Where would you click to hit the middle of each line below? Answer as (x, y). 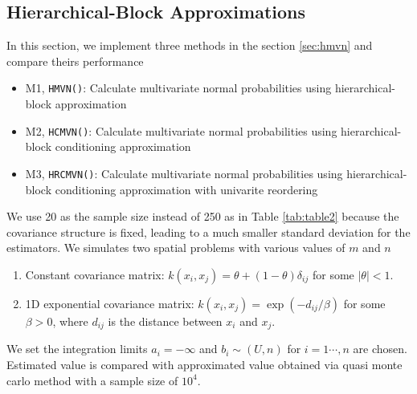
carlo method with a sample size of (92, 380)
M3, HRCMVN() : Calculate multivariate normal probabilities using (184, 173)
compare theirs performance (75, 61)
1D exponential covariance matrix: (110, 303)
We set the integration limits (77, 349)
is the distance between (165, 321)
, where (70, 321)
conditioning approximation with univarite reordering (186, 189)
